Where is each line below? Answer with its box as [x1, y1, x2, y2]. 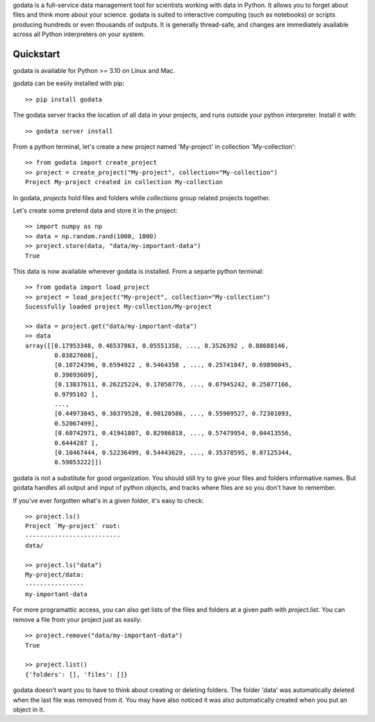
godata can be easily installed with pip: [12, 79, 125, 88]
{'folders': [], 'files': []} [25, 671, 128, 678]
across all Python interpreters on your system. [12, 30, 145, 38]
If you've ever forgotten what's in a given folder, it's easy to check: [12, 496, 204, 504]
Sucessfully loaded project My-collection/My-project [25, 303, 212, 311]
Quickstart [12, 48, 60, 60]
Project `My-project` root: [25, 522, 121, 530]
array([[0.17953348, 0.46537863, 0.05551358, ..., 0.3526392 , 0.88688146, [25, 341, 289, 350]
